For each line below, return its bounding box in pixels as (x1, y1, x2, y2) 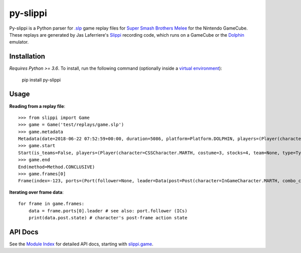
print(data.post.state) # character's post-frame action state (28, 215, 188, 220)
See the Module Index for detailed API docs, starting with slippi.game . (9, 241, 154, 247)
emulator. (9, 39, 29, 45)
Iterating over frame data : (9, 189, 64, 195)
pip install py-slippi (22, 77, 61, 83)
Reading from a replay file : (9, 103, 65, 109)
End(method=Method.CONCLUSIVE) (18, 164, 95, 170)
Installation (9, 52, 45, 61)
